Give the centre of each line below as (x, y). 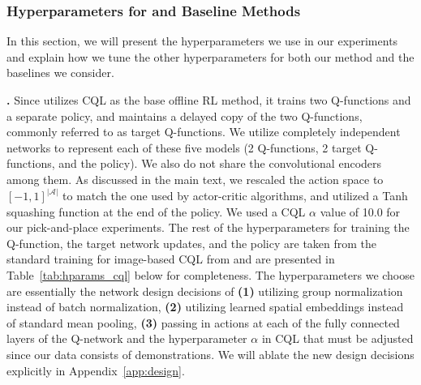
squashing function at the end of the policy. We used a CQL (156, 211)
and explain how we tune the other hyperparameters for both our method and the (210, 56)
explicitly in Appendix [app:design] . (96, 370)
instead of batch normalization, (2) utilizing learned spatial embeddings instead (205, 307)
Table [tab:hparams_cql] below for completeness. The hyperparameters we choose (210, 274)
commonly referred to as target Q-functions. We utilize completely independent (204, 132)
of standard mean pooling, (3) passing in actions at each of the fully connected (203, 322)
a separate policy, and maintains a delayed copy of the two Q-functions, (185, 115)
